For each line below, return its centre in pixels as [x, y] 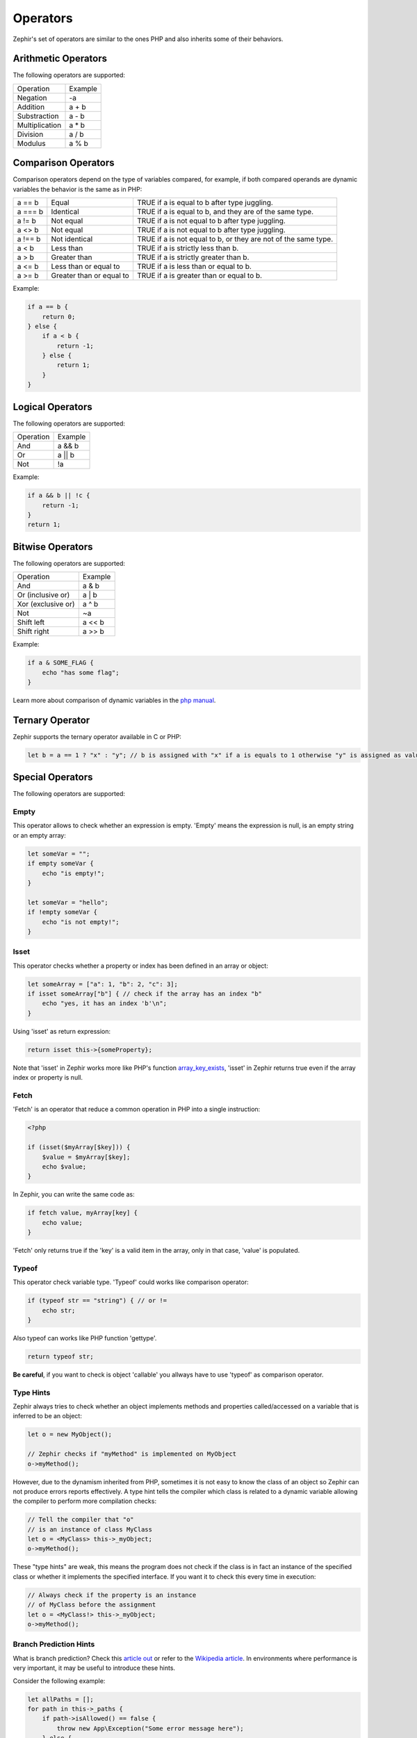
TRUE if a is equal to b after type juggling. [205, 203]
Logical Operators [53, 407]
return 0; [59, 317]
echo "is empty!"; [73, 873]
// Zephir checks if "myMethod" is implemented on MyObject [132, 1454]
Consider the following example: [59, 1681]
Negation [32, 97]
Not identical [72, 239]
